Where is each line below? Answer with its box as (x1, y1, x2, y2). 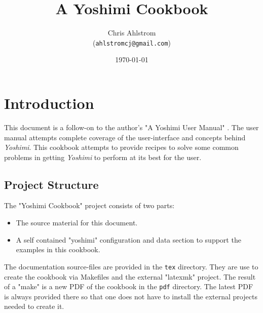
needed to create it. (4, 301, 64, 311)
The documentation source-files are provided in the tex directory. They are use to (4, 261, 258, 271)
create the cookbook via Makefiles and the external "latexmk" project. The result (4, 271, 256, 282)
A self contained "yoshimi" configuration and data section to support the (16, 234, 241, 245)
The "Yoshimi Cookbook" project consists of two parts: (4, 200, 175, 211)
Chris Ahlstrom (107, 27, 156, 38)
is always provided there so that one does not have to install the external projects (4, 291, 257, 301)
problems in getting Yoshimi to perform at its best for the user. (4, 151, 202, 162)
